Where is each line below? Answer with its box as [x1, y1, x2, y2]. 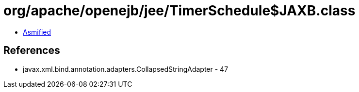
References [3, 44, 60, 57]
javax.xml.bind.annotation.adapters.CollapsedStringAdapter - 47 [23, 65, 228, 73]
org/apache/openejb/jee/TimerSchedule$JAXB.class [3, 2, 356, 19]
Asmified [23, 27, 51, 36]
